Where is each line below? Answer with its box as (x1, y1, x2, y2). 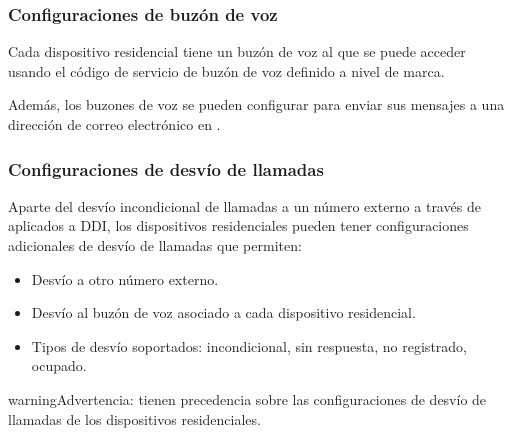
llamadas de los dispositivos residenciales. (8, 408, 261, 429)
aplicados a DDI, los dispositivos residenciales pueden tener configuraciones (8, 215, 469, 236)
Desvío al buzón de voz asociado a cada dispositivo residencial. (31, 302, 416, 323)
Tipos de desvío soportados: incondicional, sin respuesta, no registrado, (31, 335, 467, 356)
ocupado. (31, 355, 87, 376)
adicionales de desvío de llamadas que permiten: (8, 235, 302, 255)
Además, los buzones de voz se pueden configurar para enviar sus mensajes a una (8, 94, 505, 115)
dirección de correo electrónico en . (8, 114, 221, 134)
